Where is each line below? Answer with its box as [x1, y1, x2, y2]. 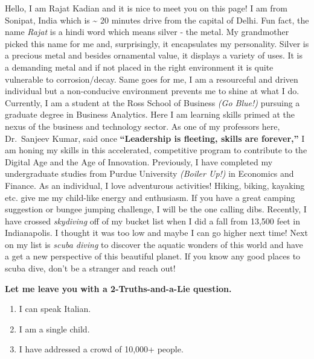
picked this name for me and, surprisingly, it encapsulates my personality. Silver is [5, 37, 309, 49]
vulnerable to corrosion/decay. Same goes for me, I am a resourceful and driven [5, 72, 298, 85]
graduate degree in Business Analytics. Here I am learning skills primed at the [5, 108, 295, 121]
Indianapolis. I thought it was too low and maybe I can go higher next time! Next [5, 226, 308, 239]
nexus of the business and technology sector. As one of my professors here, [5, 119, 280, 132]
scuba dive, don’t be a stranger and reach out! [5, 262, 176, 275]
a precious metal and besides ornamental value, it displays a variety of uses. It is [5, 49, 303, 62]
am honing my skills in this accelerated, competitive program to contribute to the [5, 144, 307, 156]
